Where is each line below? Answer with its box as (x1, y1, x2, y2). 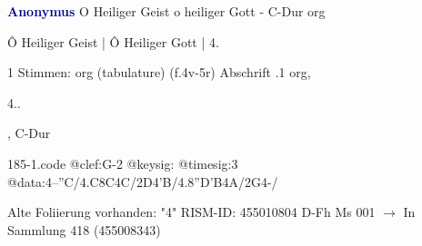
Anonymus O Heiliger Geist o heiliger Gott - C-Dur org (7, 2, 326, 20)
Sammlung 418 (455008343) (7, 220, 161, 239)
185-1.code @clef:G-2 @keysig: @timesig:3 (7, 153, 238, 172)
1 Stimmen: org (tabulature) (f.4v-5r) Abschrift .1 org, (7, 63, 311, 82)
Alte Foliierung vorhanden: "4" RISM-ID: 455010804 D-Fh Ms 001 (7, 202, 376, 221)
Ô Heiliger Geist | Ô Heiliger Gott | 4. (7, 32, 219, 51)
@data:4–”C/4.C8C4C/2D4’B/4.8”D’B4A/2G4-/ (7, 172, 278, 191)
